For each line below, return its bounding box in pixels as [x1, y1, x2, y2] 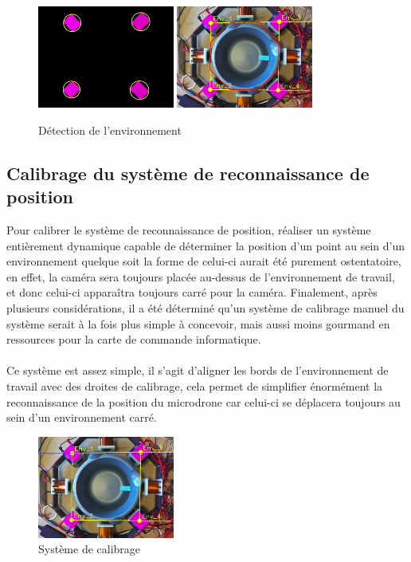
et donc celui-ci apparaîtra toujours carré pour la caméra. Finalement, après [6, 284, 378, 301]
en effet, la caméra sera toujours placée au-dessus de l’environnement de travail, [6, 268, 395, 285]
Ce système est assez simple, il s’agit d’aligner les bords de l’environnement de [6, 362, 389, 379]
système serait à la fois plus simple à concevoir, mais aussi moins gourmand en [6, 315, 390, 332]
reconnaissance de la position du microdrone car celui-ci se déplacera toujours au [6, 393, 401, 410]
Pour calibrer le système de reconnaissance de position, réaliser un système [6, 221, 371, 238]
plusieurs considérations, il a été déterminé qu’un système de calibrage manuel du [6, 299, 405, 316]
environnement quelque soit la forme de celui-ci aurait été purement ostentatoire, [6, 253, 401, 269]
